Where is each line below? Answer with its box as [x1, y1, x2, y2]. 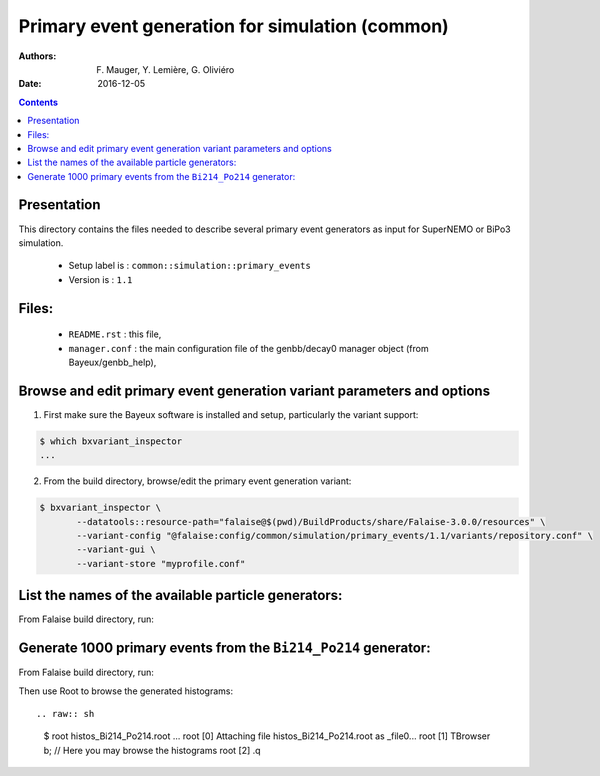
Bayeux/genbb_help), [68, 356, 157, 368]
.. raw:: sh [36, 708, 95, 719]
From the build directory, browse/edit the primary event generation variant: [43, 475, 352, 487]
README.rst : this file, [68, 328, 162, 340]
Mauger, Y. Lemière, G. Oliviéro [106, 63, 235, 75]
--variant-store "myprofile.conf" [76, 558, 246, 569]
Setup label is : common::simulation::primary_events [68, 260, 312, 272]
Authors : [18, 50, 57, 62]
